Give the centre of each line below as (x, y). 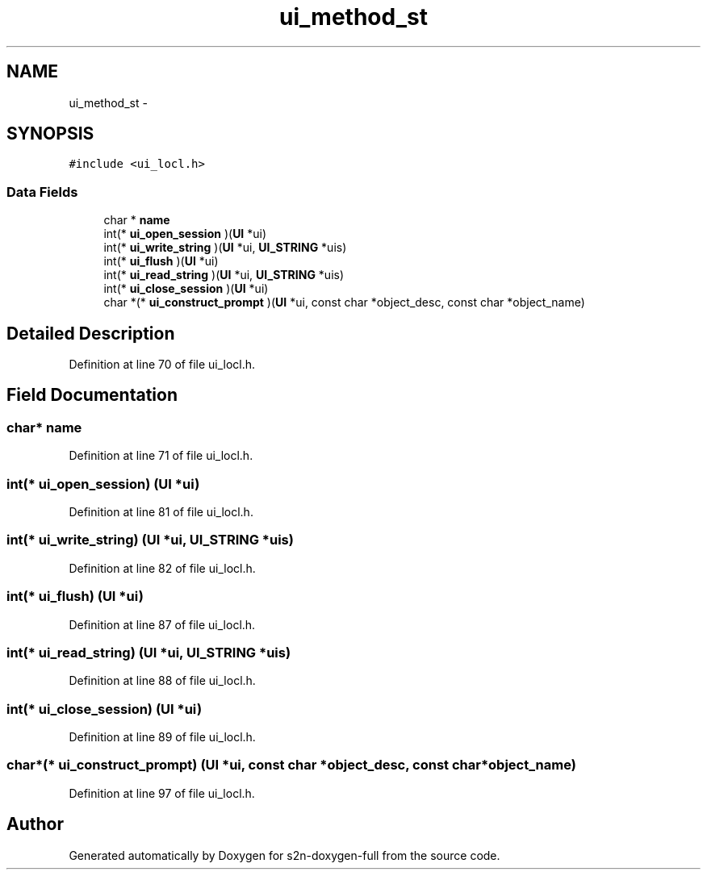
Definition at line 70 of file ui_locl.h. (162, 365)
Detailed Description (91, 333)
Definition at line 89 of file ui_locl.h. (162, 737)
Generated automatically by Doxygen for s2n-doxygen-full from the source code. (284, 855)
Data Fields (42, 192)
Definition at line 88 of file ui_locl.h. (162, 681)
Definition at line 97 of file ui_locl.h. (162, 793)
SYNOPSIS (50, 134)
